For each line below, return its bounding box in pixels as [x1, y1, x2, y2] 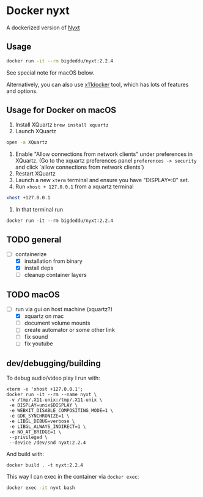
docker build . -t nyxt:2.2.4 [6, 462, 84, 468]
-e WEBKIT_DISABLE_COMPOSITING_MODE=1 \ [9, 408, 114, 414]
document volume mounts [24, 319, 90, 327]
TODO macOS [6, 289, 60, 300]
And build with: [6, 451, 45, 458]
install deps [24, 264, 54, 272]
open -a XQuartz [6, 139, 48, 145]
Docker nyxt [6, 4, 70, 18]
